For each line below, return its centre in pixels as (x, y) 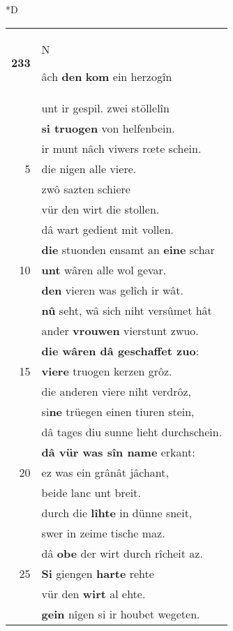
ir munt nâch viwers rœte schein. (121, 148)
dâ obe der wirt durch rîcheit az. (122, 553)
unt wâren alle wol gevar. (104, 269)
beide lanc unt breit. (91, 492)
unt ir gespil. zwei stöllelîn (105, 107)
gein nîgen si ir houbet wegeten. (121, 614)
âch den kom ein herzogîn (107, 76)
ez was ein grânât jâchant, (105, 472)
